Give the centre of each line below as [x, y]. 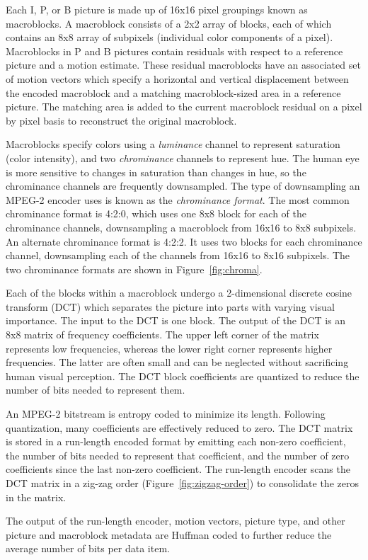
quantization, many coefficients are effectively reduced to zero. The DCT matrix [179, 427]
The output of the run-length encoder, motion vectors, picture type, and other [176, 521]
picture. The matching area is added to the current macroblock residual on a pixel [184, 107]
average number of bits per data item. [88, 548]
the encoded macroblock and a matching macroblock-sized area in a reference [173, 92]
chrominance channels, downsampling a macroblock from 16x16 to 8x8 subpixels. [181, 227]
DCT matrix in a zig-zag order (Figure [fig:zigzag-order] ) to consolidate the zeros [182, 483]
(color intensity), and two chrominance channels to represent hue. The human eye [183, 158]
